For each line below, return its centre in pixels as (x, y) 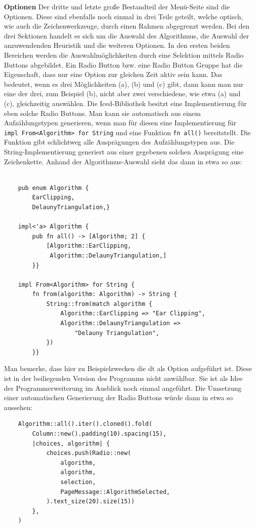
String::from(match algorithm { (99, 304)
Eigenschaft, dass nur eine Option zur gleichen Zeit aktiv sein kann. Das (113, 74)
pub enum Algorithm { (53, 188)
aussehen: (18, 407)
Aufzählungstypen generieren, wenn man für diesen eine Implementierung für (120, 123)
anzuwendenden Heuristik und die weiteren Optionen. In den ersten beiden (117, 45)
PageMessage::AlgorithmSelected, (115, 492)
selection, (78, 482)
